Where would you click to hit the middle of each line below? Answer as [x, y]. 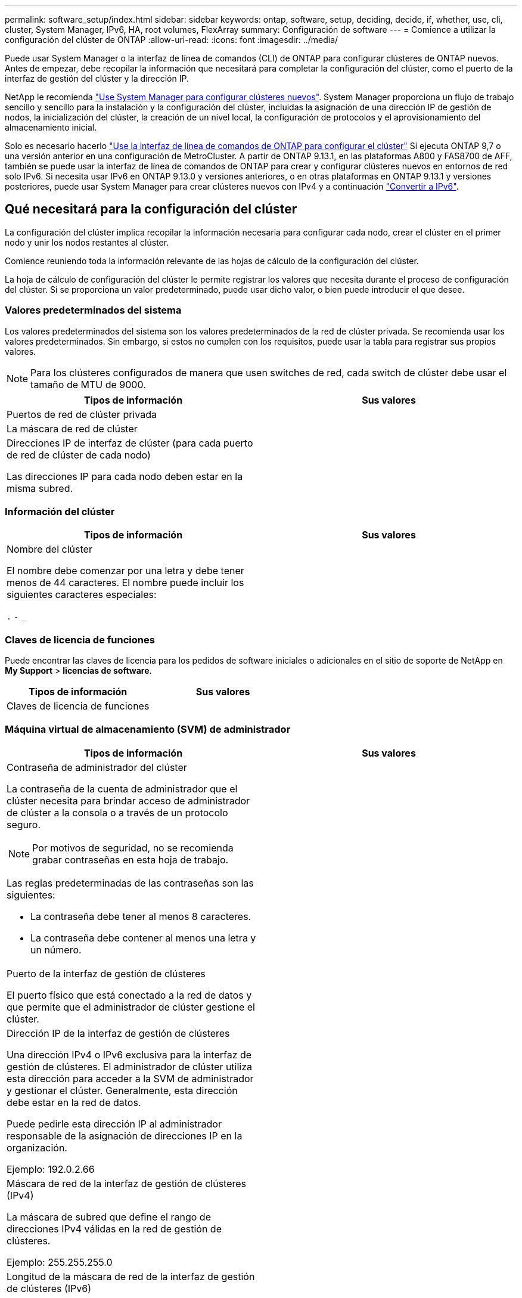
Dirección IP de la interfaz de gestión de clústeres [118, 1033]
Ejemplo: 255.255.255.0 [60, 1262]
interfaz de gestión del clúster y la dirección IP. [97, 78]
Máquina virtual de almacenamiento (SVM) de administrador [148, 729]
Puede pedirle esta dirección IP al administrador [114, 1124]
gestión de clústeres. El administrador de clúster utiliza [130, 1066]
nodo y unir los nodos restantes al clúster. [87, 242]
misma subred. [40, 488]
